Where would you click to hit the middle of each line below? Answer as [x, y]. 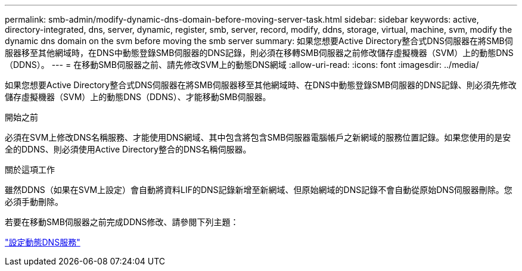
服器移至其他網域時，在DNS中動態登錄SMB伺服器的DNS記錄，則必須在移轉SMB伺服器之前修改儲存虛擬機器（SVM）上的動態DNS [259, 53]
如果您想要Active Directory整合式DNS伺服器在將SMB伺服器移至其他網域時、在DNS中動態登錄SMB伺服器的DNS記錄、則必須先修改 [261, 85]
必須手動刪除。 [34, 202]
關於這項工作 [30, 169]
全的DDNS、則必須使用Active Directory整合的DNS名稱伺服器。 [128, 149]
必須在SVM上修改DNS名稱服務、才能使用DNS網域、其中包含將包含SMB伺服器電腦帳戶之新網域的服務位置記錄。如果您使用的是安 [258, 137]
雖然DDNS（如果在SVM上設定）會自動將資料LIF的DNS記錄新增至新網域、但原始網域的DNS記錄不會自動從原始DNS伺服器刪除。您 [259, 190]
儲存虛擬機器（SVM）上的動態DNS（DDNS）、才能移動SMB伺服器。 [138, 97]
